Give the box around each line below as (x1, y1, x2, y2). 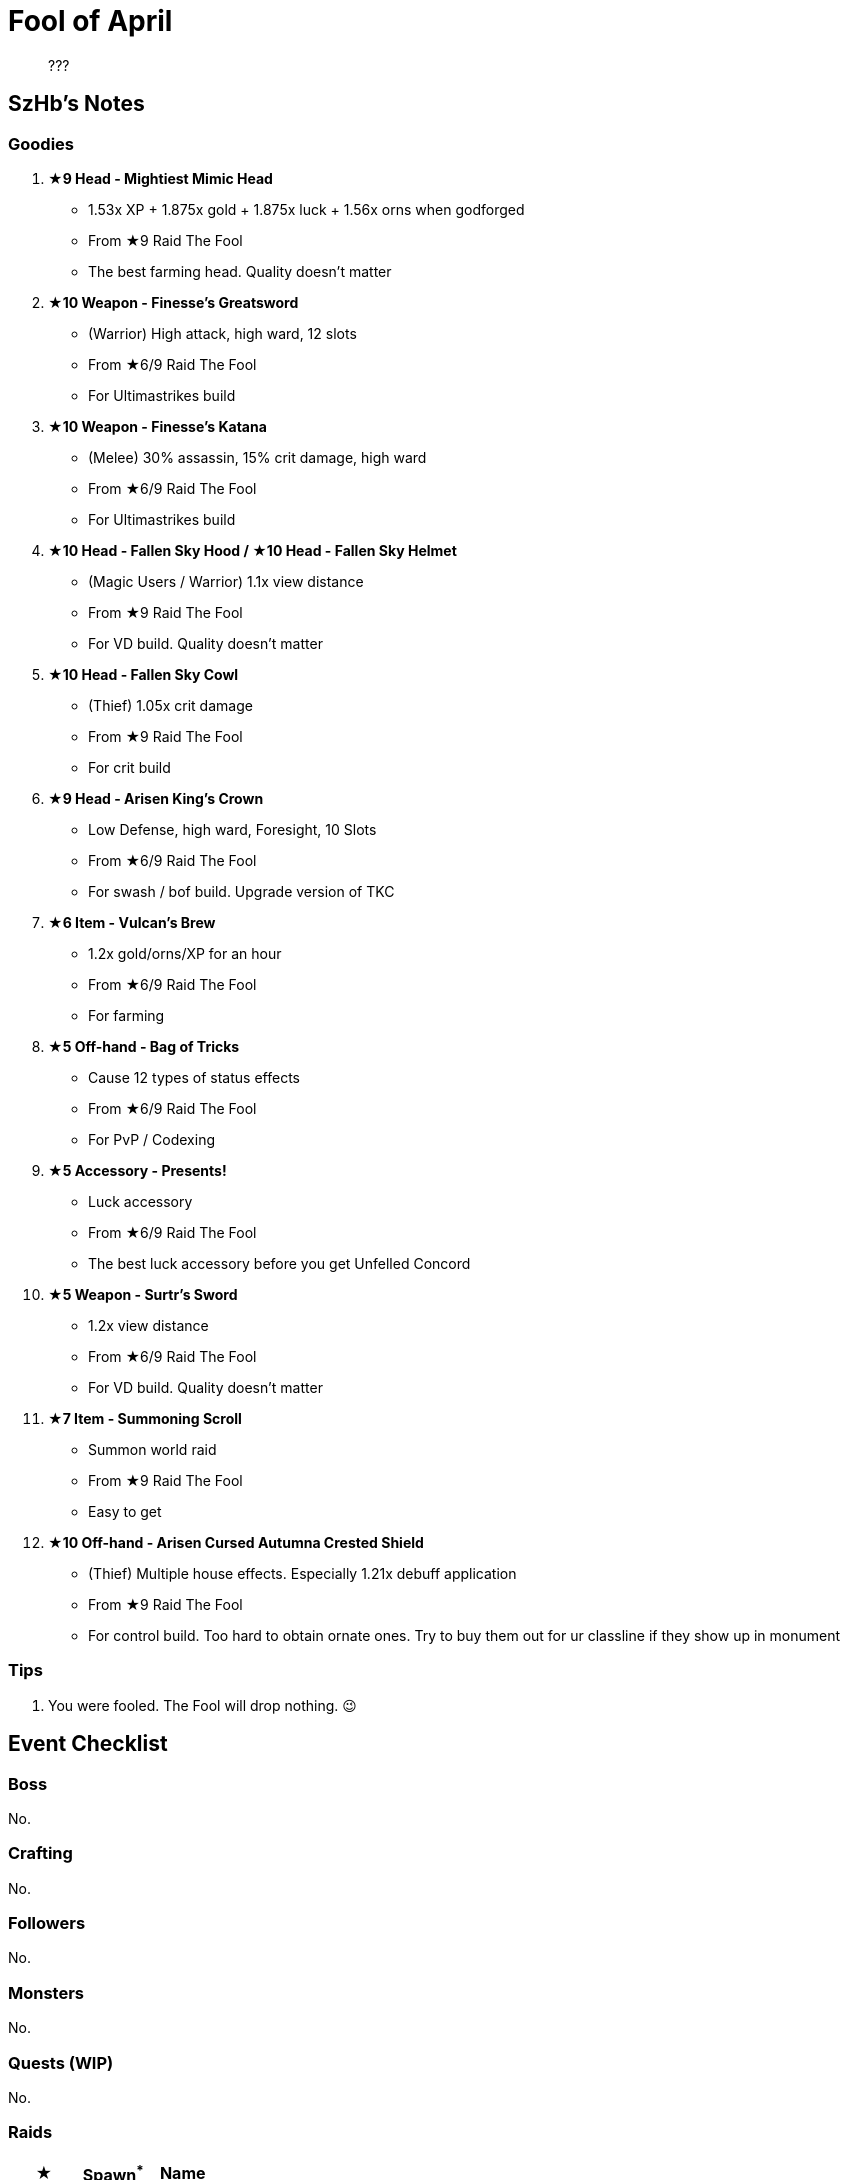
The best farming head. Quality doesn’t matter (88, 262, 392, 280)
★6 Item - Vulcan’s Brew (48, 913, 216, 931)
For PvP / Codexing (88, 1130, 215, 1148)
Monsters (8, 1982, 85, 2003)
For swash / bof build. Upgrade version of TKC (88, 882, 395, 900)
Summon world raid (88, 1440, 217, 1458)
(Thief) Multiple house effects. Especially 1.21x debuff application (88, 1564, 517, 1582)
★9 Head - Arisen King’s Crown (48, 789, 264, 807)
